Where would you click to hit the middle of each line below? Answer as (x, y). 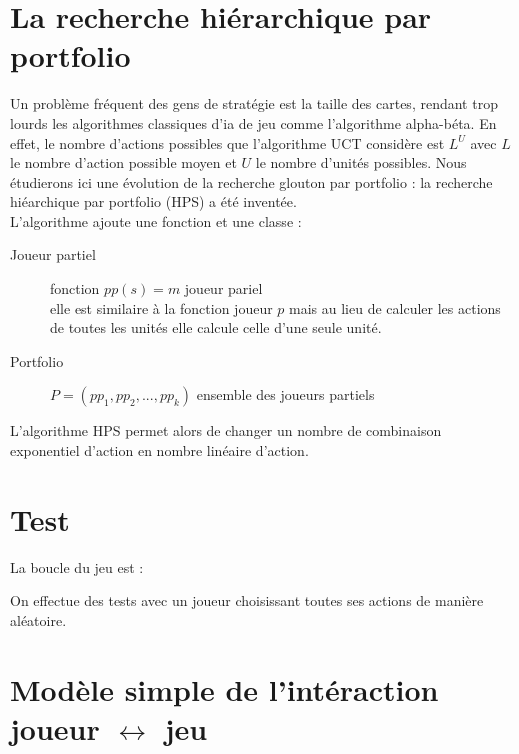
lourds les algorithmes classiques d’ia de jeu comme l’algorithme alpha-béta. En (253, 122)
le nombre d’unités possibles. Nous (361, 162)
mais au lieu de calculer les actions (395, 307)
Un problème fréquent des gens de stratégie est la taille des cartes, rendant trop (254, 103)
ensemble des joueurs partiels (285, 394)
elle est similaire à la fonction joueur (161, 307)
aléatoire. (38, 619)
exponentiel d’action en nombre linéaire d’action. (159, 450)
